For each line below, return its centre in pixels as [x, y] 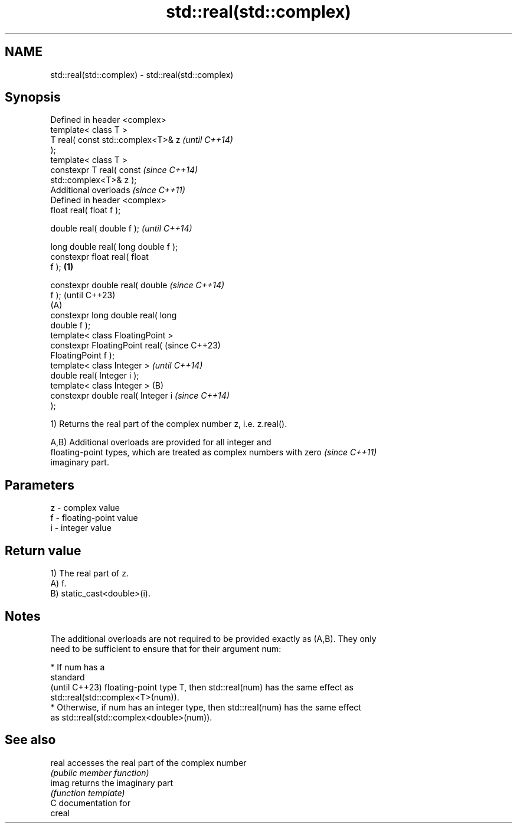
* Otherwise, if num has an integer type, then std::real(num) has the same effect [206, 707]
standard [68, 677]
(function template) [88, 793]
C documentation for [91, 803]
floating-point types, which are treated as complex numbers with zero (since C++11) [214, 452]
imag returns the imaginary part [112, 783]
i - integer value [81, 528]
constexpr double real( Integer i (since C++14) [140, 396]
